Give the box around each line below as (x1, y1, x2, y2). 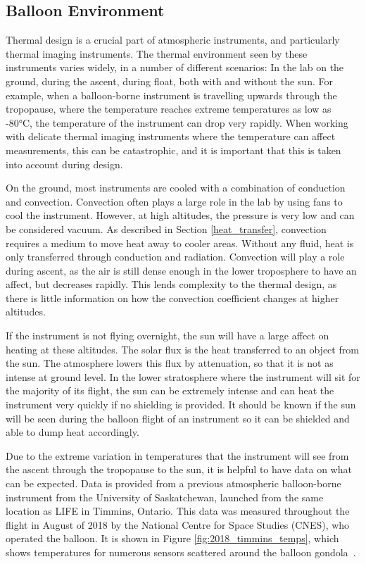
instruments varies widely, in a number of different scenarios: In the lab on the (6, 60, 344, 75)
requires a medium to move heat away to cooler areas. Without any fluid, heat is (6, 235, 354, 250)
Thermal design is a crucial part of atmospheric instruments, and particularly (6, 32, 340, 47)
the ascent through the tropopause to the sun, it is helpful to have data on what (6, 462, 352, 477)
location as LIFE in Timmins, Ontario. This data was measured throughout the (6, 503, 350, 518)
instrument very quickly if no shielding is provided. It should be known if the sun (6, 397, 356, 412)
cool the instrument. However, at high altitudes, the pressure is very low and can (6, 208, 355, 223)
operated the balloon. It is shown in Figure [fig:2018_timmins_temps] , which (6, 531, 339, 546)
